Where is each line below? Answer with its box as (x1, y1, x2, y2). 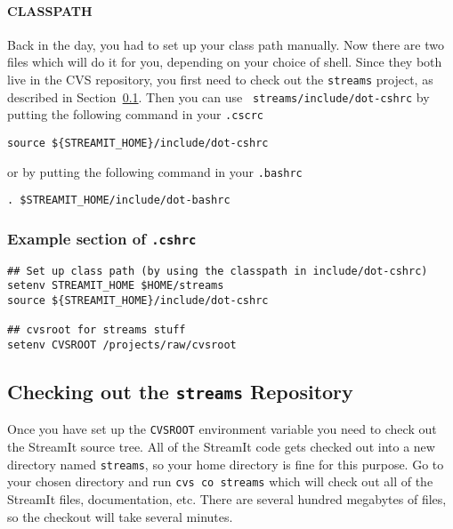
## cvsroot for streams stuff (7, 324, 186, 337)
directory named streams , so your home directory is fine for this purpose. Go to (7, 454, 444, 473)
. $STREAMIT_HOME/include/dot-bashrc (7, 194, 231, 207)
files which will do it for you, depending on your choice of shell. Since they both (7, 52, 442, 71)
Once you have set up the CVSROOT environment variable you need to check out (7, 420, 437, 438)
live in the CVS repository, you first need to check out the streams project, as (7, 69, 433, 88)
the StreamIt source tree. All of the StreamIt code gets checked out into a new (7, 437, 435, 456)
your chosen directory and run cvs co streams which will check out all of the (7, 472, 433, 491)
